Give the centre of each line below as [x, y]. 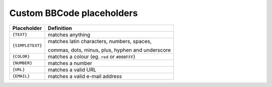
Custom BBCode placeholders [74, 13]
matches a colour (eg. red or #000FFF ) [92, 56]
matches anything [69, 34]
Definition [60, 28]
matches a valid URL [72, 69]
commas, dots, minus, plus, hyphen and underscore [110, 50]
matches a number [70, 63]
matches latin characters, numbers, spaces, [100, 41]
